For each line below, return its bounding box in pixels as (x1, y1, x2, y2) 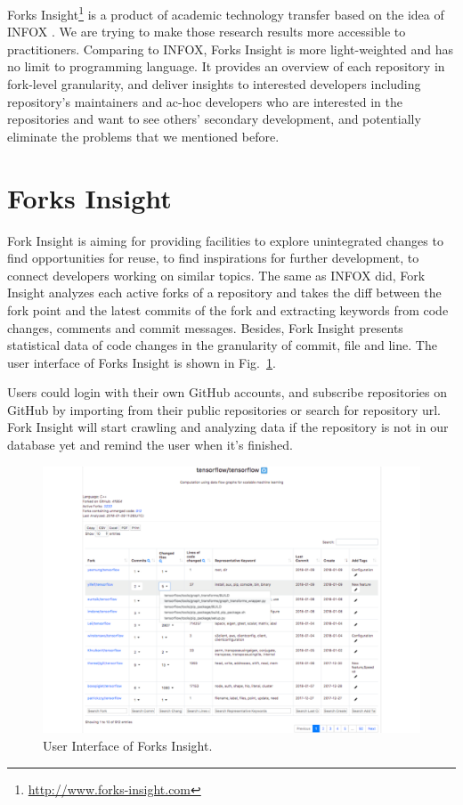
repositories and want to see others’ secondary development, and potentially (7, 110, 421, 128)
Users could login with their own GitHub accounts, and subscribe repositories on (7, 383, 447, 402)
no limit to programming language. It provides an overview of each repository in (7, 57, 445, 76)
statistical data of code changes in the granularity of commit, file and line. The (7, 336, 437, 354)
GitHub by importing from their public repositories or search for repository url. (7, 400, 442, 419)
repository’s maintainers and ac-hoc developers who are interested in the (7, 92, 402, 110)
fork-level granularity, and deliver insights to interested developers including (7, 75, 421, 94)
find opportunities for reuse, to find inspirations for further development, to (7, 248, 419, 267)
